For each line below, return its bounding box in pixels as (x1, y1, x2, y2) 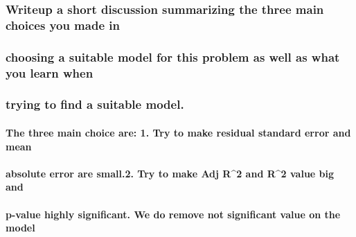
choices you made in (6, 16, 120, 33)
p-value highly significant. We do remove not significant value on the (6, 207, 341, 221)
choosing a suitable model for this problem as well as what (6, 48, 340, 65)
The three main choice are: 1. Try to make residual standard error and (6, 125, 351, 139)
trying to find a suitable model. (6, 96, 184, 113)
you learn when (6, 64, 94, 81)
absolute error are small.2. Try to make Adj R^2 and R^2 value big (6, 166, 335, 180)
